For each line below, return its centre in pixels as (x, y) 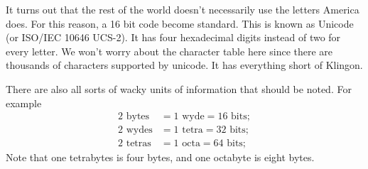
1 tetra (188, 130)
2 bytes (134, 117)
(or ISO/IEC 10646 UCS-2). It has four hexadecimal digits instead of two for (173, 37)
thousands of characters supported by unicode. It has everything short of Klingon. (184, 65)
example (24, 103)
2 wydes (135, 130)
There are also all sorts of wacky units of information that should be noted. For (179, 88)
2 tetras (135, 144)
